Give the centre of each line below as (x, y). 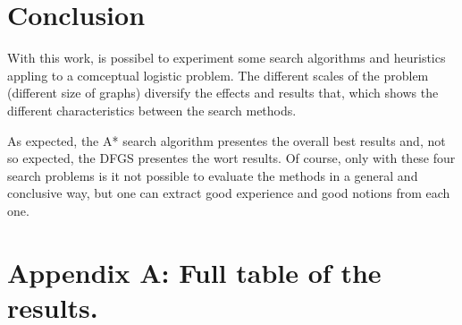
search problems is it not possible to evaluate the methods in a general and (213, 175)
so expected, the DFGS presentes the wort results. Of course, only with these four (231, 158)
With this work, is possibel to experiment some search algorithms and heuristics (227, 58)
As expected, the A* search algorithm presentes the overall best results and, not (227, 140)
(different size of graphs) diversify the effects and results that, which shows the (223, 93)
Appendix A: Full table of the (194, 272)
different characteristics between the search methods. (152, 110)
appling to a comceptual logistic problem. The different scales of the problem (218, 75)
